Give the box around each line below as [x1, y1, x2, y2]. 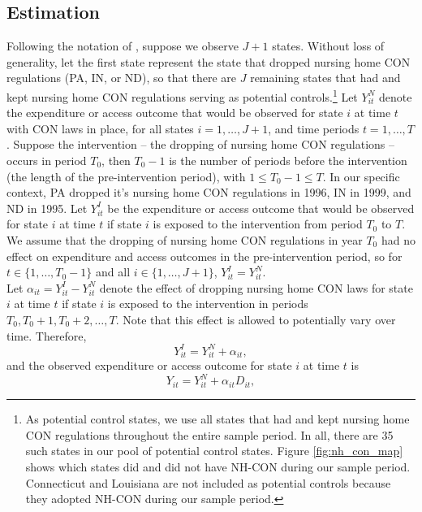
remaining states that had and [250, 69, 401, 86]
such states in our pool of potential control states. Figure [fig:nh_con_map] [25, 442, 403, 459]
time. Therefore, [6, 327, 87, 344]
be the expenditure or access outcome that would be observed [107, 199, 415, 216]
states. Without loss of [272, 37, 385, 54]
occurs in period [6, 152, 87, 169]
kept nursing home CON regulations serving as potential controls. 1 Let [6, 85, 358, 105]
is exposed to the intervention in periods [107, 295, 308, 312]
